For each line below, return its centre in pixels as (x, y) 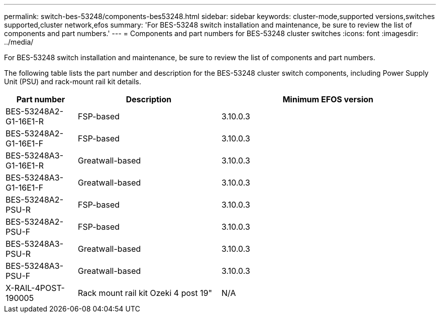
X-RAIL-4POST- (35, 288)
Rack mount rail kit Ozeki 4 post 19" (145, 293)
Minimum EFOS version (328, 99)
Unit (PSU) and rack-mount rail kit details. (73, 82)
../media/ (19, 42)
